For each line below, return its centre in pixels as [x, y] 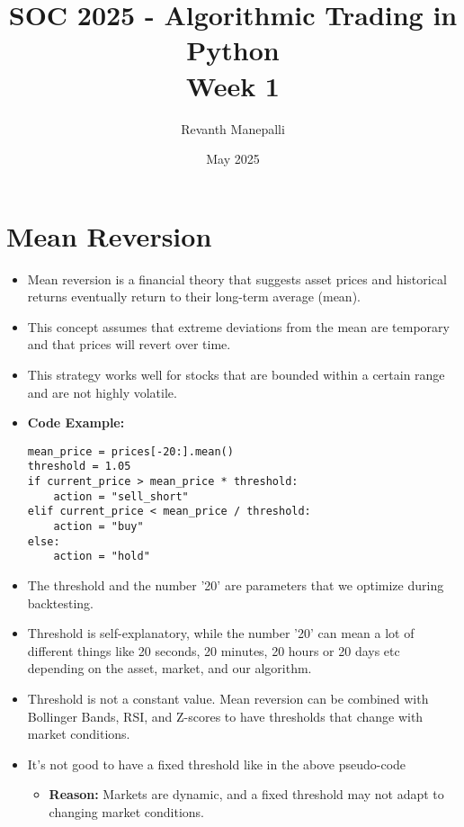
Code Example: [76, 422]
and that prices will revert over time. [129, 344]
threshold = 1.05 [79, 467]
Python [233, 50]
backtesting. [60, 602]
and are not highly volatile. [102, 392]
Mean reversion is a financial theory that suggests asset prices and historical [237, 279]
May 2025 [233, 159]
